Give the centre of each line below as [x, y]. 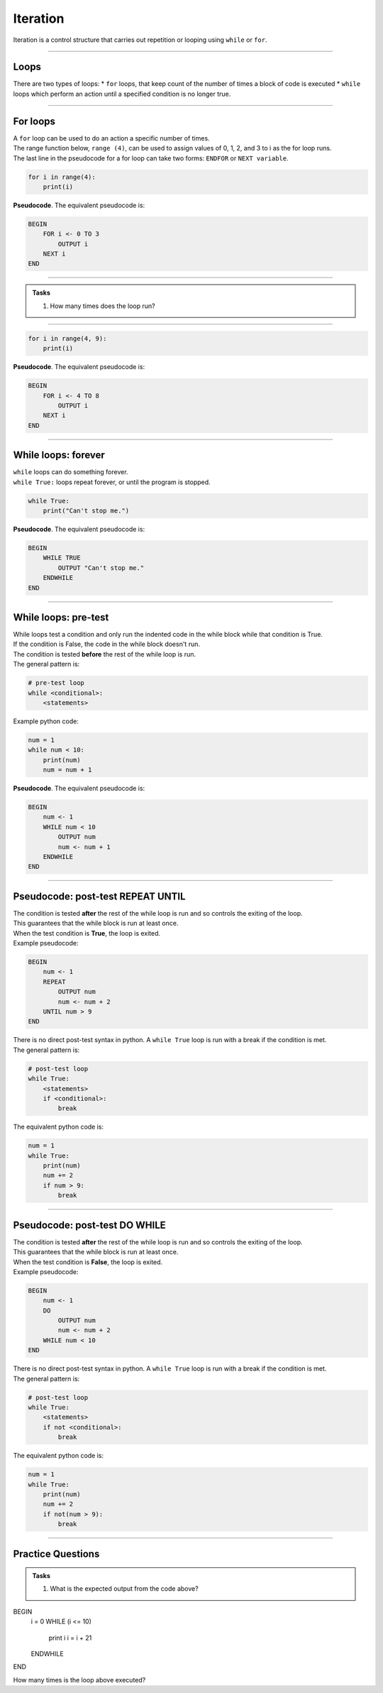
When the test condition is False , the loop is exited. [88, 1262]
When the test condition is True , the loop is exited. [87, 933]
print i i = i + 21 [70, 1638]
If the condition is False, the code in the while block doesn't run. [106, 644]
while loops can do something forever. [71, 472]
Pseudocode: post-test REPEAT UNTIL [99, 896]
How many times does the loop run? [102, 306]
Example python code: [46, 721]
